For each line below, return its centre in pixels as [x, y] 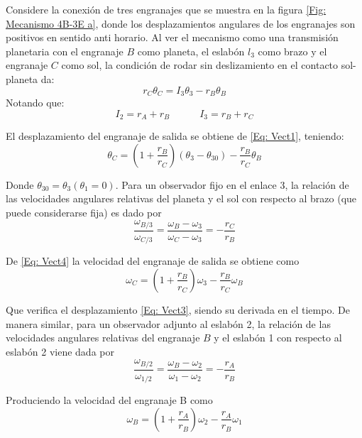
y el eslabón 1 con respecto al [278, 338]
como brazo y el [292, 51]
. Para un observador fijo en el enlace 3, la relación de [232, 184]
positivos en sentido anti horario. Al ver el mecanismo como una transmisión [172, 37]
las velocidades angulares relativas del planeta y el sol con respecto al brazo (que [181, 198]
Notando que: [35, 103]
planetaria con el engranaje [65, 51]
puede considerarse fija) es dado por [84, 212]
